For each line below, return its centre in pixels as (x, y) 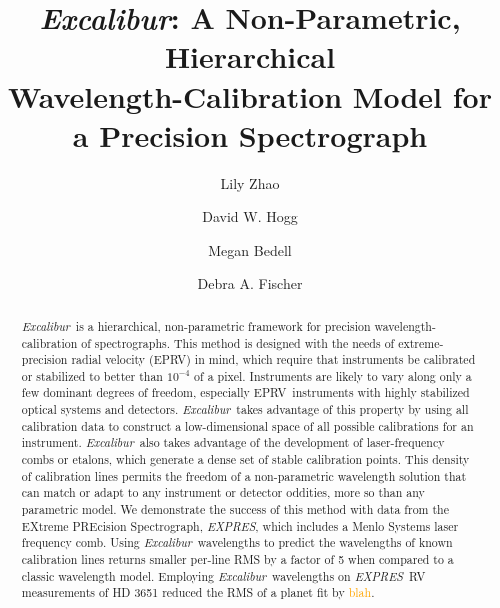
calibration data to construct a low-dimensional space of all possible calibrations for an (247, 425)
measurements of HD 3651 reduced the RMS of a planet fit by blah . (198, 592)
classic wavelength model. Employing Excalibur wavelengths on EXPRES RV (223, 575)
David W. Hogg (250, 216)
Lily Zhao (250, 182)
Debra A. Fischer (250, 283)
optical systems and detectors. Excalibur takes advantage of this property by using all (245, 409)
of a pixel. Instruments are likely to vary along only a (333, 375)
